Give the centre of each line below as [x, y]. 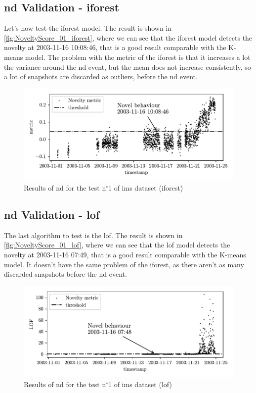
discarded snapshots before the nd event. [65, 274]
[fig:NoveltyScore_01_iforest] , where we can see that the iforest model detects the [128, 37]
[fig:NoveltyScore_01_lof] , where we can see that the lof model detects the [117, 245]
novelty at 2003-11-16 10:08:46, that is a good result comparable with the [115, 47]
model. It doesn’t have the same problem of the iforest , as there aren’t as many [124, 264]
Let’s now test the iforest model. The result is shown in [88, 28]
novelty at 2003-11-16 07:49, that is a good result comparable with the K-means [125, 254]
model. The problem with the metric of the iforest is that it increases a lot [138, 57]
